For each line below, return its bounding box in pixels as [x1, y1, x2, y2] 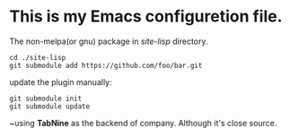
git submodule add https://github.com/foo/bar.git [9, 61, 203, 70]
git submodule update [9, 101, 91, 111]
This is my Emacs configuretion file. [9, 6, 283, 27]
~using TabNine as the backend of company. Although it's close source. [9, 117, 277, 128]
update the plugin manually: [9, 76, 112, 87]
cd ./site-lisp [9, 53, 66, 62]
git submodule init [9, 94, 83, 103]
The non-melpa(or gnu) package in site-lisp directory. [9, 36, 208, 47]
